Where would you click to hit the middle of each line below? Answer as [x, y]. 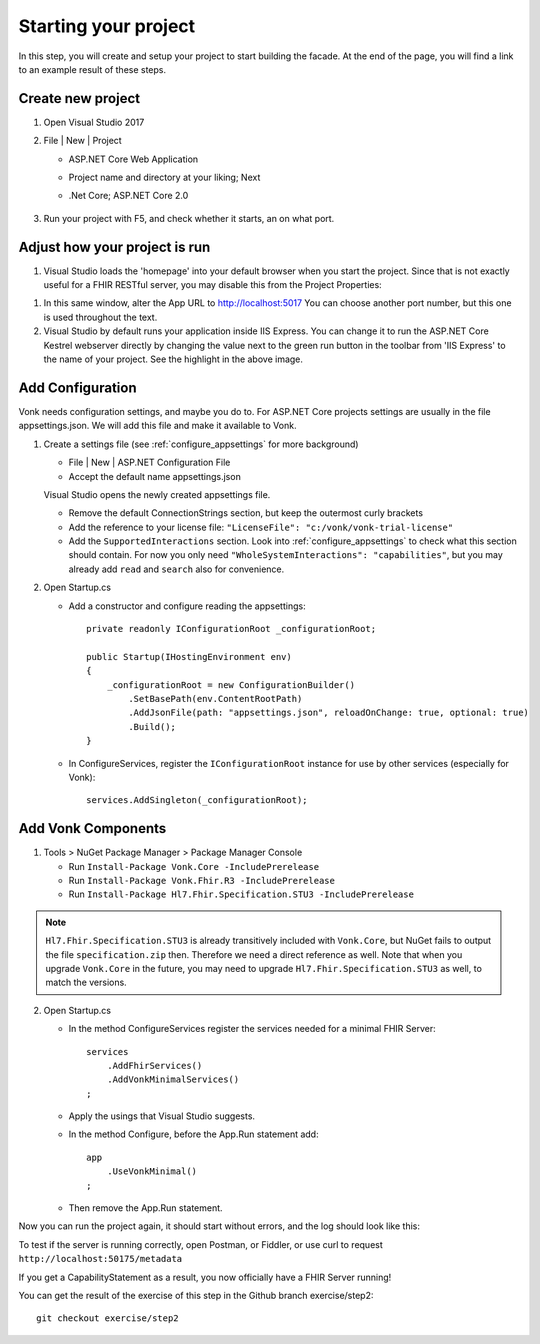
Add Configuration [77, 387]
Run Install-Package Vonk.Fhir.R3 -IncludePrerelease [201, 881]
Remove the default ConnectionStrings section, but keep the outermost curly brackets [246, 513]
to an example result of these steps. [92, 69]
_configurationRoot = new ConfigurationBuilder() [230, 684]
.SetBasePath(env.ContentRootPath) [215, 698]
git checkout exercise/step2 [107, 1318]
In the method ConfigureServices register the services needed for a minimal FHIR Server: [252, 1029]
